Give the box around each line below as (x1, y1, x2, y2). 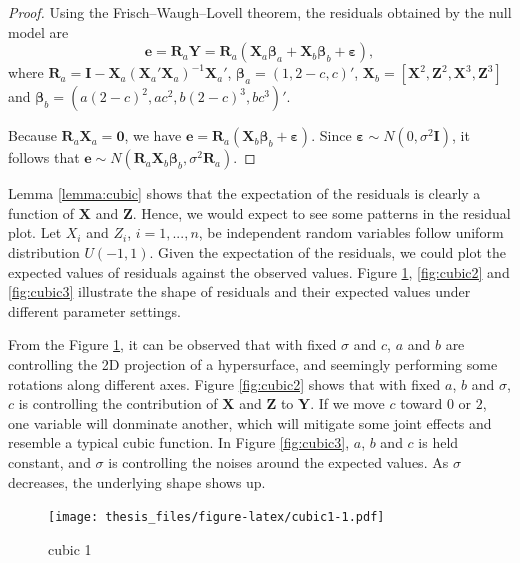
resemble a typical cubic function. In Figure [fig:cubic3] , (8, 432, 350, 453)
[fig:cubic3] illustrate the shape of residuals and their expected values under (8, 281, 471, 302)
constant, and (8, 451, 91, 472)
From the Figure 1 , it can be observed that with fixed (8, 334, 337, 355)
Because (8, 125, 57, 146)
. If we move (310, 393, 385, 414)
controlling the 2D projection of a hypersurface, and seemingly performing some (8, 353, 498, 374)
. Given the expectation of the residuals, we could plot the (149, 241, 507, 262)
